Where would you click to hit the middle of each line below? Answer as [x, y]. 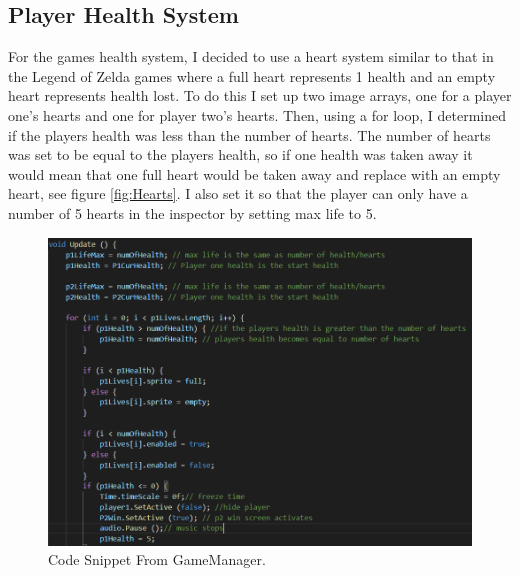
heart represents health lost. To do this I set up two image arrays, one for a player [260, 95]
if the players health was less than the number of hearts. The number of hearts [249, 134]
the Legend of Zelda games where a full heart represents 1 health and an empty [252, 75]
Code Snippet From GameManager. [157, 559]
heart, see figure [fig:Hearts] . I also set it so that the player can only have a [238, 193]
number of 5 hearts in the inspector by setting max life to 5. [192, 212]
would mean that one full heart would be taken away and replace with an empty [254, 173]
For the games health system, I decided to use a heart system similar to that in [251, 56]
